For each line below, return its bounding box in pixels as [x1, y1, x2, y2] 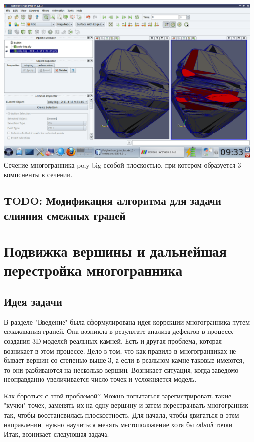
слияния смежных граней [4, 207, 126, 222]
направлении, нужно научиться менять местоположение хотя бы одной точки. [4, 419, 234, 429]
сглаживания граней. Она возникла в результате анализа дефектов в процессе [4, 326, 234, 336]
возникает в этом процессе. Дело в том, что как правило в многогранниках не [4, 345, 236, 355]
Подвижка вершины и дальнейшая [4, 241, 227, 261]
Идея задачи [4, 293, 62, 309]
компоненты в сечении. [4, 169, 73, 179]
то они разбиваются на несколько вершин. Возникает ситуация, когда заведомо [4, 364, 239, 375]
